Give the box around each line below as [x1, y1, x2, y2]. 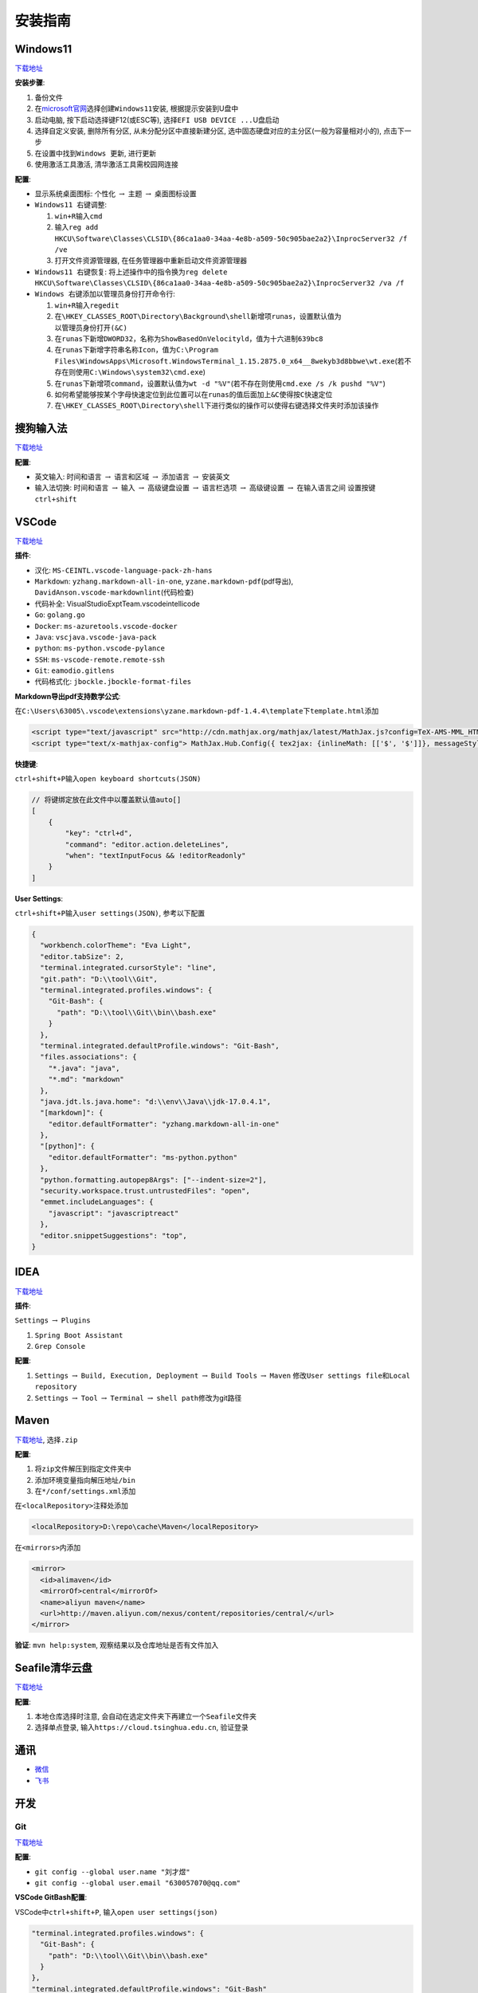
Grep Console [34, 1342, 86, 1351]
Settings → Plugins [14, 1316, 91, 1325]
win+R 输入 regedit [54, 300, 119, 310]
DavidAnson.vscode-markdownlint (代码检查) [34, 588, 194, 597]
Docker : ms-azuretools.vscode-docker [34, 621, 178, 631]
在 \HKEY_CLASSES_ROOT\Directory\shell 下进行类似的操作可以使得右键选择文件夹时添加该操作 [54, 401, 379, 411]
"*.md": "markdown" [48, 1075, 125, 1084]
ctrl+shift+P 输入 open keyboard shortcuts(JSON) [14, 773, 202, 783]
